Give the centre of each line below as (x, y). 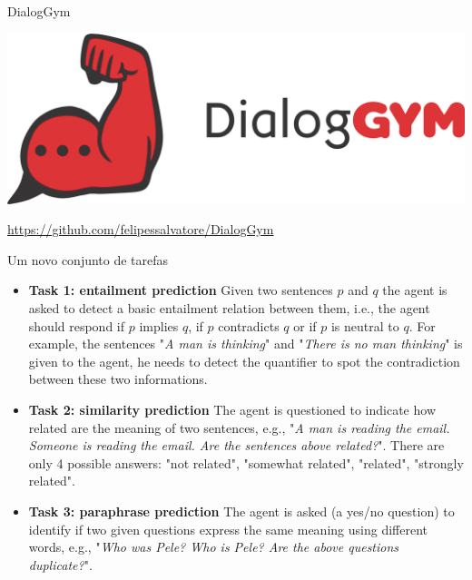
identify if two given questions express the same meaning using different (228, 529)
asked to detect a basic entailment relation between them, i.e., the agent (229, 307)
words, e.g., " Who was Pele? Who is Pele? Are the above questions (214, 547)
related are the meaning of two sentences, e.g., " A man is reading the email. (239, 427)
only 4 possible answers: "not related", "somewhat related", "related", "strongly (246, 462)
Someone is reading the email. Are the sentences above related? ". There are (236, 445)
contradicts (249, 325)
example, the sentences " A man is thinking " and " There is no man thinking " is (246, 344)
